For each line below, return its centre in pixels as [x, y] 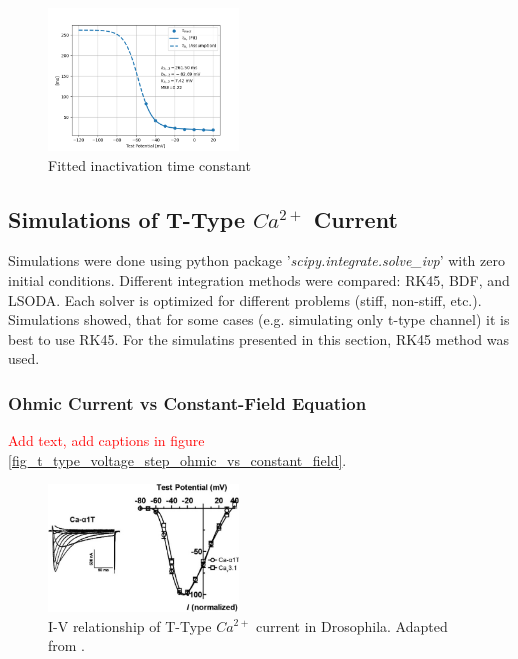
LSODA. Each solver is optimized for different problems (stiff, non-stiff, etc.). [245, 299]
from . [67, 645]
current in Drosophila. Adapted [351, 625]
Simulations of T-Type [126, 218]
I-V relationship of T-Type [130, 625]
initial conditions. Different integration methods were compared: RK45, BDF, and [259, 280]
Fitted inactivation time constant [149, 164]
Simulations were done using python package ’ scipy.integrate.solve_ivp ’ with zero [256, 260]
